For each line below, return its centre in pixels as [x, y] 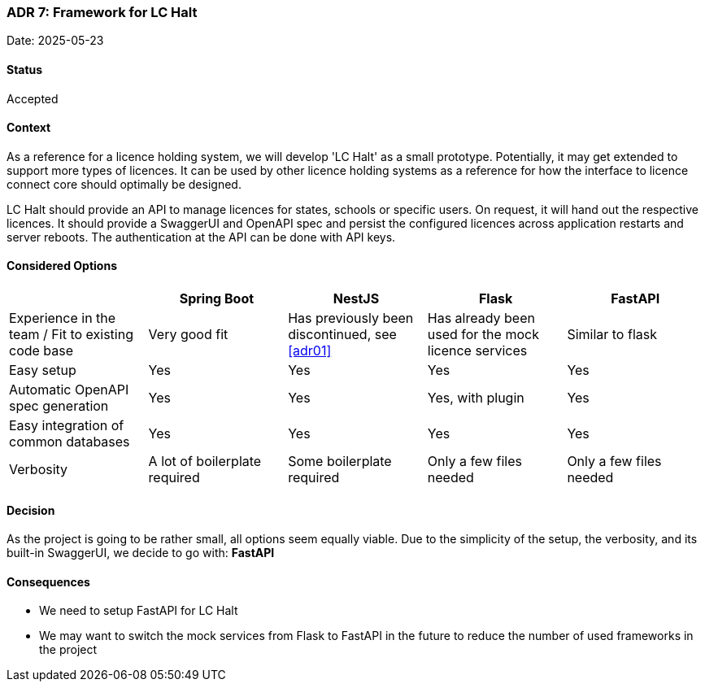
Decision [31, 510]
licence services [477, 351]
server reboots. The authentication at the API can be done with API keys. [201, 237]
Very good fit [188, 335]
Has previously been [351, 318]
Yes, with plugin [476, 398]
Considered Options [62, 266]
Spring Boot [217, 299]
